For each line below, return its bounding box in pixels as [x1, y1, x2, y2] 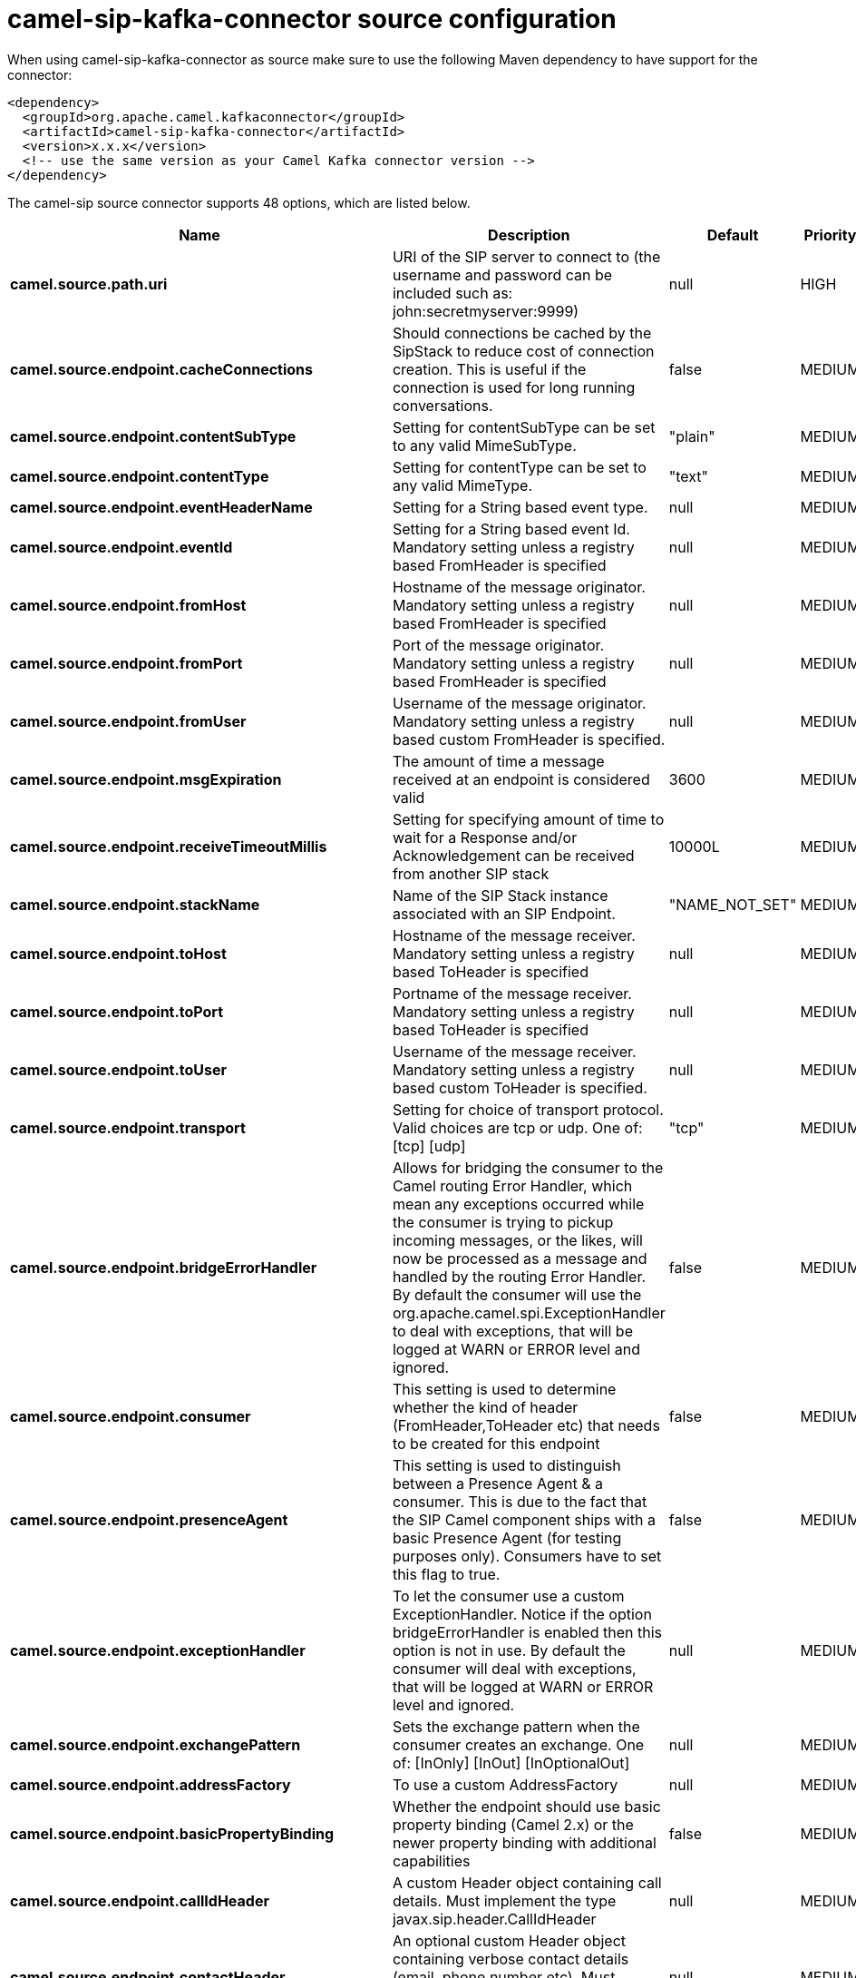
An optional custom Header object [392, 1931, 627, 1950]
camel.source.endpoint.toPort [10, 1002, 224, 1021]
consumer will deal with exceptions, [392, 1659, 637, 1678]
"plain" [668, 426, 715, 446]
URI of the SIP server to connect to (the [392, 247, 661, 266]
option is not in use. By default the [392, 1640, 626, 1660]
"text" [668, 466, 708, 485]
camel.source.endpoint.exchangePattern [10, 1735, 301, 1754]
